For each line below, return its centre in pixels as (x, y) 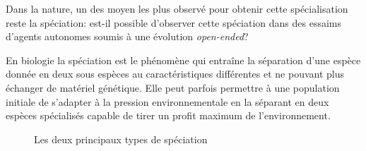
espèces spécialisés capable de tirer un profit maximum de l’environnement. (168, 115)
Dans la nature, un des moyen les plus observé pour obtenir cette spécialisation (177, 8)
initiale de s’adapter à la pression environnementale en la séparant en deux (167, 101)
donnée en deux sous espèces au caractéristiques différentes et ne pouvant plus (175, 74)
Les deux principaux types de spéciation (121, 139)
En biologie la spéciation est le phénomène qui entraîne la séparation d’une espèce (183, 60)
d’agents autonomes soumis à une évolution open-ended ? (127, 36)
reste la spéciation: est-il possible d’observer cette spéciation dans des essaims (174, 22)
